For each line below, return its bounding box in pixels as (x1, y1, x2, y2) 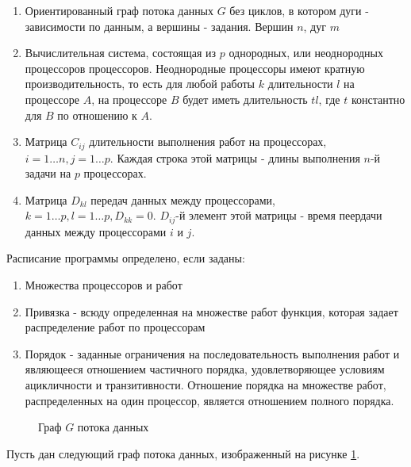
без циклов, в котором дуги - (229, 2, 369, 18)
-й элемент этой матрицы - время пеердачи (175, 207, 382, 224)
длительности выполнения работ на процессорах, (89, 133, 327, 150)
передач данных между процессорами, (90, 191, 275, 208)
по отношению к (57, 106, 137, 123)
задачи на (25, 165, 71, 182)
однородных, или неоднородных (229, 44, 383, 61)
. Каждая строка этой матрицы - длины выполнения (109, 149, 360, 166)
